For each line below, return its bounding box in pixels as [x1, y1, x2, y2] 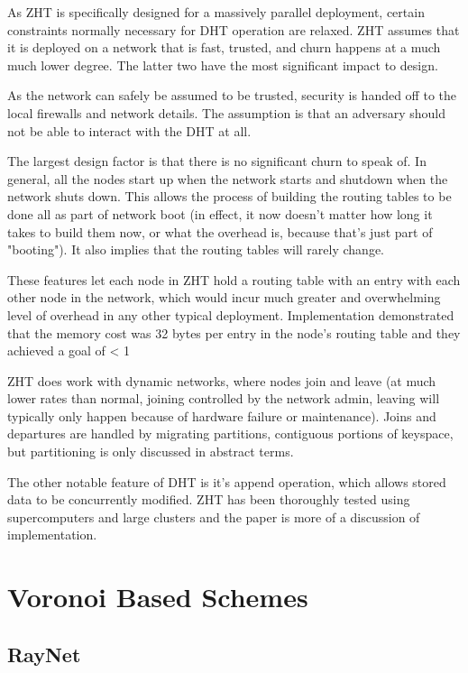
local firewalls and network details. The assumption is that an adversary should [7, 103, 446, 122]
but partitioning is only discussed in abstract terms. [7, 442, 294, 461]
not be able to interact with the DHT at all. [7, 121, 252, 140]
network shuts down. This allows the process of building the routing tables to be [7, 187, 452, 206]
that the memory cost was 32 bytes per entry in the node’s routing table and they [7, 323, 461, 342]
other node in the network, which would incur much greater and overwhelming [7, 288, 441, 307]
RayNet [7, 640, 81, 668]
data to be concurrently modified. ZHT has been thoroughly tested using [7, 490, 410, 509]
